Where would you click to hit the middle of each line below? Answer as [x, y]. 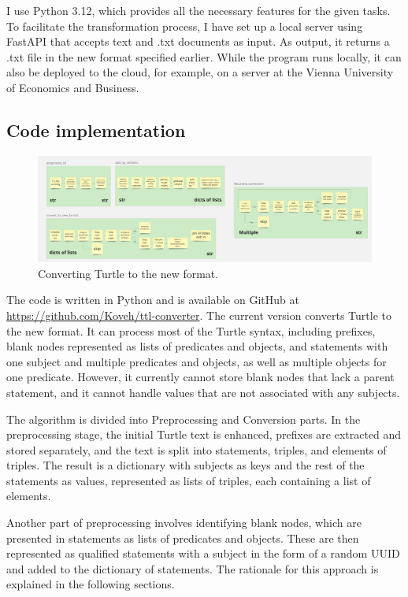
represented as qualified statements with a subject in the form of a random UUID [203, 553]
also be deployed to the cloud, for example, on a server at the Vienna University [200, 72]
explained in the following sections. [91, 584]
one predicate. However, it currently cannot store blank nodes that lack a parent [200, 377]
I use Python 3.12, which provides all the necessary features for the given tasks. [198, 10]
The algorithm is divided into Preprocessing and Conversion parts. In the [184, 419]
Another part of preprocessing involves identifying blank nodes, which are [184, 523]
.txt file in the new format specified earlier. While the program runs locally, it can [204, 56]
